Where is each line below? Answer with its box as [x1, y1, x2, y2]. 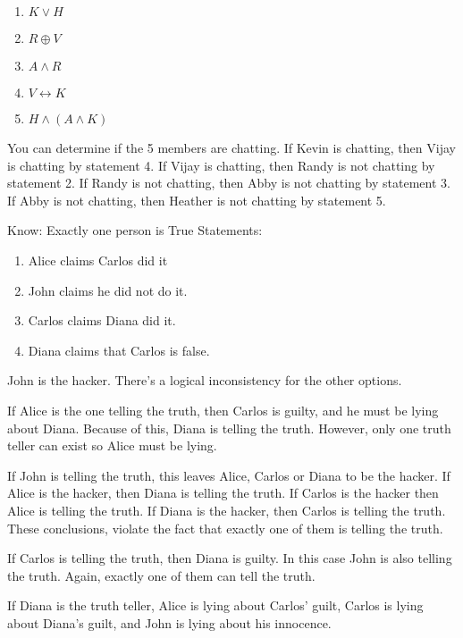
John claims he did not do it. [28, 281, 188, 299]
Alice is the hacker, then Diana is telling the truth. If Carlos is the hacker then [7, 483, 439, 502]
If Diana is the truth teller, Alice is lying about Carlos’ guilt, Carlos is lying [7, 596, 424, 615]
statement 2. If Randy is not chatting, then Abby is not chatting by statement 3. [7, 173, 450, 192]
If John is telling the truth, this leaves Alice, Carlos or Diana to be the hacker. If [7, 466, 450, 484]
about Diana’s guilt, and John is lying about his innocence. [7, 613, 332, 632]
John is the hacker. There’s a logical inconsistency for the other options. [7, 371, 402, 390]
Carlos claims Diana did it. [28, 311, 176, 330]
